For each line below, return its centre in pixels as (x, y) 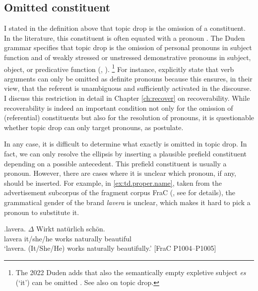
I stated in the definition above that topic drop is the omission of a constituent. (125, 28)
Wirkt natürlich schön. (71, 229)
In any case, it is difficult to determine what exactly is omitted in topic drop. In (126, 144)
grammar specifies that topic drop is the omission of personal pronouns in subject (128, 47)
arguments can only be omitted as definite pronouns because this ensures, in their (128, 78)
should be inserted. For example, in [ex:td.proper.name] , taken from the (113, 182)
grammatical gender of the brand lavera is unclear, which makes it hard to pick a (127, 202)
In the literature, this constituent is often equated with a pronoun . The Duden (125, 37)
